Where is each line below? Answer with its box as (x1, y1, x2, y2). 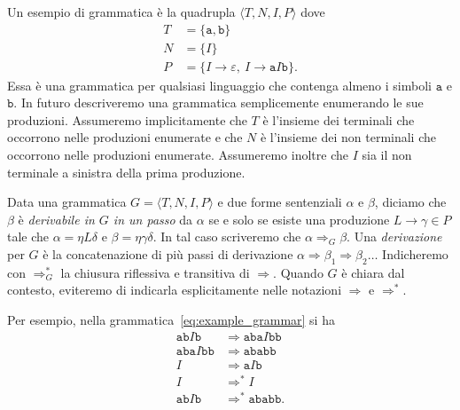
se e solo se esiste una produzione (208, 209, 390, 228)
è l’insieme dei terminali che (262, 110, 415, 129)
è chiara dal (341, 263, 405, 281)
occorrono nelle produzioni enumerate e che (7, 128, 243, 146)
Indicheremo (382, 245, 448, 264)
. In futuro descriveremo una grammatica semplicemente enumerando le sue (13, 93, 424, 112)
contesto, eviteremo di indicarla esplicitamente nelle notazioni (7, 280, 342, 299)
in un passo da (113, 209, 193, 228)
